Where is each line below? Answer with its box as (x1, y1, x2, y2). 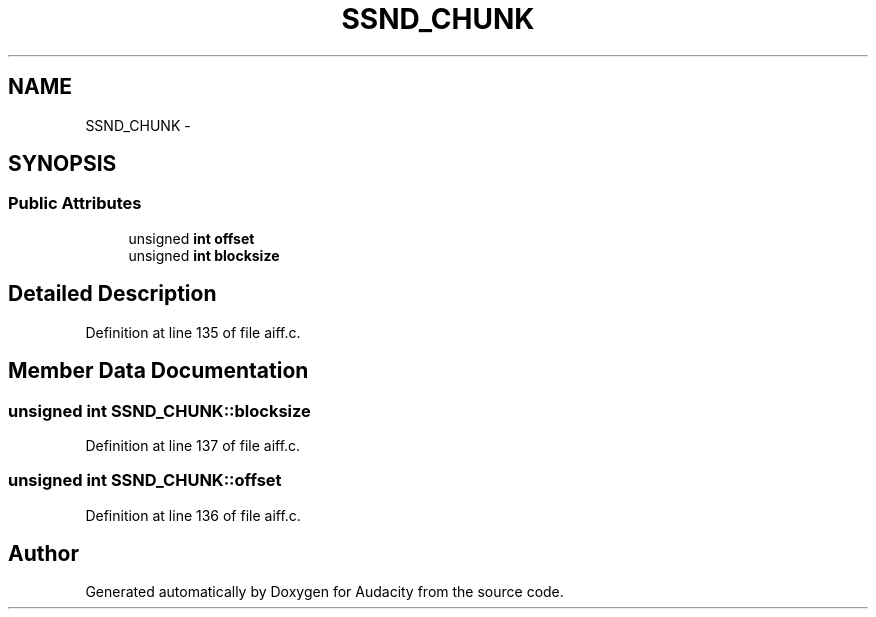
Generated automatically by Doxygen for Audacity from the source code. (85, 583, 564, 601)
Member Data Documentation (8, 358, 309, 384)
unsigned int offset (128, 229, 255, 247)
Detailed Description (8, 281, 217, 307)
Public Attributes (8, 193, 142, 214)
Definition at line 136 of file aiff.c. (85, 506, 301, 524)
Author (8, 541, 79, 567)
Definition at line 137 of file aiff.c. (85, 436, 301, 454)
